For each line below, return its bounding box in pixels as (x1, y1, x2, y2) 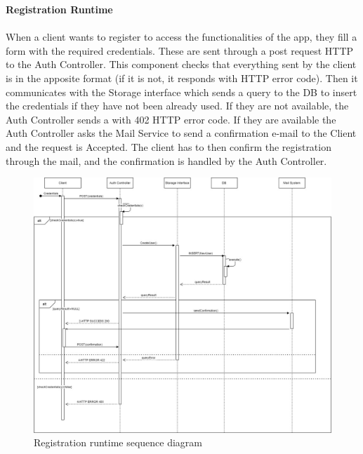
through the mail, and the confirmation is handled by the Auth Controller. (6, 153, 327, 168)
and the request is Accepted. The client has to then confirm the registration (6, 139, 331, 154)
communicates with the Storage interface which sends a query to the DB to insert (6, 84, 357, 99)
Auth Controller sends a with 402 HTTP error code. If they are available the (6, 112, 336, 126)
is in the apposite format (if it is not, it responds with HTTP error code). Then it (6, 70, 358, 85)
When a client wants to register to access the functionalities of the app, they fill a (6, 29, 357, 44)
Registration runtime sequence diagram (34, 435, 203, 450)
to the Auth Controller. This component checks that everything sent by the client (6, 57, 357, 72)
